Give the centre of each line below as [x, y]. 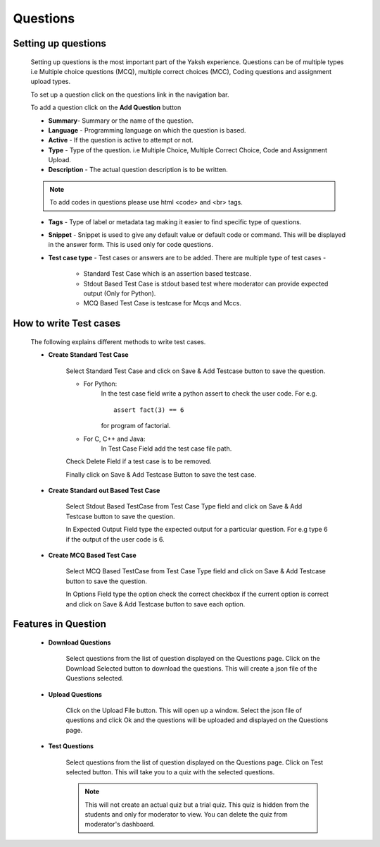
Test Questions [71, 746]
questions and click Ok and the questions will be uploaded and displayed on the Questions [197, 720]
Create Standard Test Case [89, 355]
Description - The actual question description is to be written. [138, 170]
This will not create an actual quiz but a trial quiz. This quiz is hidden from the [197, 805]
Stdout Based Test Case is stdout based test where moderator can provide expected [206, 284]
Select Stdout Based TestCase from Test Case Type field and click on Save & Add [184, 506]
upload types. [51, 82]
